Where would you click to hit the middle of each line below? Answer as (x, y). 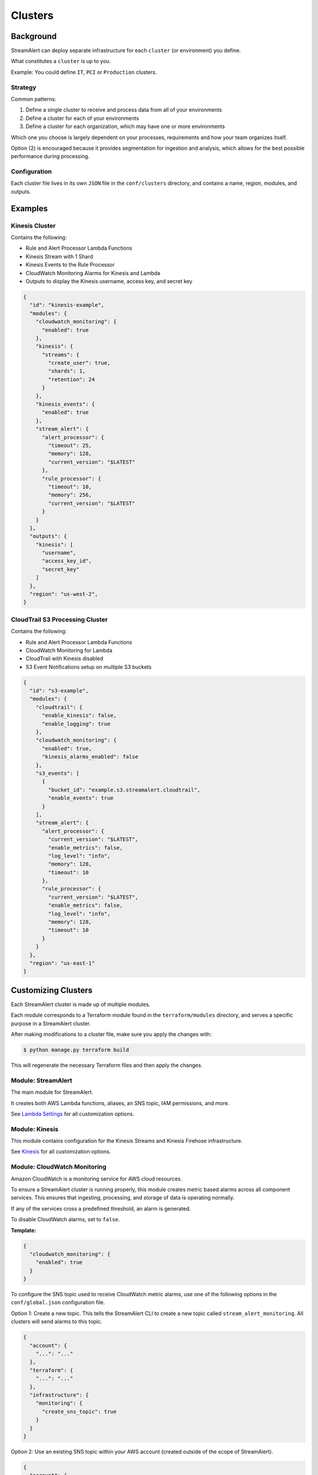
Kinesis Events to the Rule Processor (70, 265)
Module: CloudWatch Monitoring (59, 1167)
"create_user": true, (79, 363)
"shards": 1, (67, 371)
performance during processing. (50, 156)
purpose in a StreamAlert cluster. (51, 1023)
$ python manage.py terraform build (76, 1050)
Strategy (24, 87)
